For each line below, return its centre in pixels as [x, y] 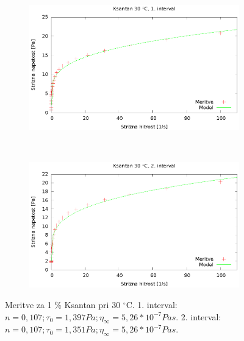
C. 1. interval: [152, 304]
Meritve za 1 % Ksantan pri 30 [63, 304]
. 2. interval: [199, 316]
